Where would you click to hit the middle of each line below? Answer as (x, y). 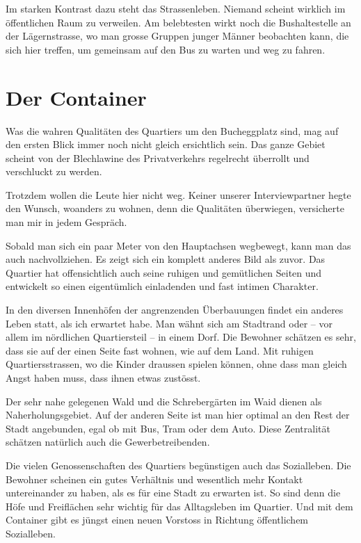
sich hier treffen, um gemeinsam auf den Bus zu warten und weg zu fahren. (166, 49)
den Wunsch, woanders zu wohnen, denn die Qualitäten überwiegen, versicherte (175, 208)
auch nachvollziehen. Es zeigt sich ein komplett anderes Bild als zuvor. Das (166, 259)
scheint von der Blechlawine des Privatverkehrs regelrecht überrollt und (158, 157)
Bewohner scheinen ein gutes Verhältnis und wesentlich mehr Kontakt (154, 479)
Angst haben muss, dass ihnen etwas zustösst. (103, 378)
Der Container (76, 97)
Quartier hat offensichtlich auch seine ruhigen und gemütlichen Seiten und (164, 272)
